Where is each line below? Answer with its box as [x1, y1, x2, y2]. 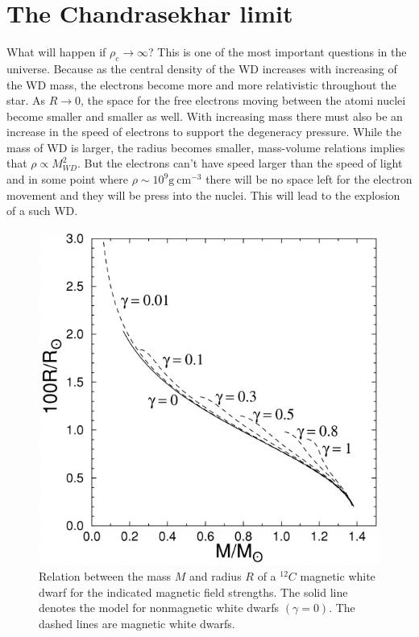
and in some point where [6, 171, 129, 188]
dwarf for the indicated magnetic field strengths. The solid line [39, 583, 348, 600]
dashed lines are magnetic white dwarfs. [39, 614, 235, 631]
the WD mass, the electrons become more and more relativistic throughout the [6, 76, 396, 93]
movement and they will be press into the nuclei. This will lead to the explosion [6, 186, 400, 203]
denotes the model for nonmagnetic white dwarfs [39, 599, 280, 616]
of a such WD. [6, 202, 78, 219]
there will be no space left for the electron [205, 171, 413, 188]
